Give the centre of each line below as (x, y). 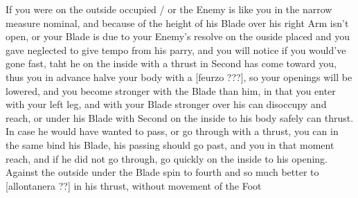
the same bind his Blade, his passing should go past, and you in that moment (170, 144)
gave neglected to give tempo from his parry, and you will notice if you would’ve (176, 49)
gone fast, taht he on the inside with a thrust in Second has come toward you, (171, 63)
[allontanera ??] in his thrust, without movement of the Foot (134, 185)
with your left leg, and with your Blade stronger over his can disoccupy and (166, 104)
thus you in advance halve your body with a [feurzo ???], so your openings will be (179, 76)
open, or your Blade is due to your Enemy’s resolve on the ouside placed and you (178, 36)
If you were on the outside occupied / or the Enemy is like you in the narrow (169, 9)
